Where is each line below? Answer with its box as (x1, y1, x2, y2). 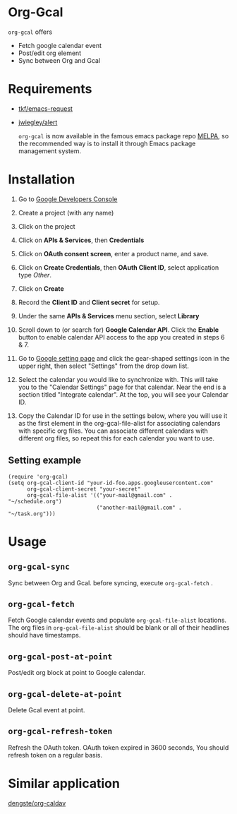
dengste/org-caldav (8, 798, 66, 807)
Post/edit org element (18, 49, 82, 57)
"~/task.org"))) (8, 510, 56, 517)
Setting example (8, 455, 82, 467)
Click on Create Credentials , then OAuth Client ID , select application (18, 263, 219, 272)
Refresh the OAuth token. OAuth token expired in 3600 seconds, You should (8, 743, 229, 752)
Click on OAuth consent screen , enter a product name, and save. (18, 249, 209, 258)
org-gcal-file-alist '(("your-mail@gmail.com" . (26, 491, 173, 498)
